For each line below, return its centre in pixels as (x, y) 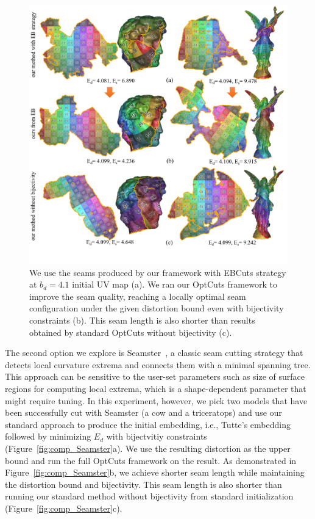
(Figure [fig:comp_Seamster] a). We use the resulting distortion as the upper (148, 448)
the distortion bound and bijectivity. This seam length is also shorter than (143, 484)
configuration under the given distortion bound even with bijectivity (157, 308)
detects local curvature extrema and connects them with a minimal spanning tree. (158, 364)
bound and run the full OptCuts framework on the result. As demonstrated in (151, 460)
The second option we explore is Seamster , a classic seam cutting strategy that (154, 353)
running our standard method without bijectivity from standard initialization (149, 496)
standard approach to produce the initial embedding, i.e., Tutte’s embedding (148, 424)
